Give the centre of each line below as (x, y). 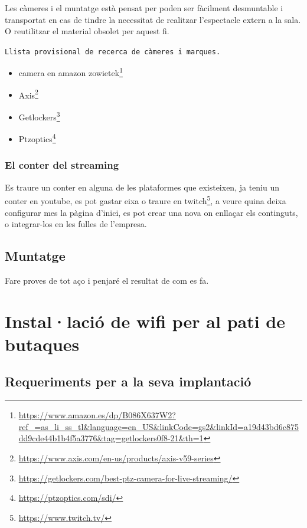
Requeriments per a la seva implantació (128, 381)
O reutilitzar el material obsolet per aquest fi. (87, 31)
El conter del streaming (62, 165)
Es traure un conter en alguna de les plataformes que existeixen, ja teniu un (142, 187)
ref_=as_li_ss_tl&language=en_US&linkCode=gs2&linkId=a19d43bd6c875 (159, 426)
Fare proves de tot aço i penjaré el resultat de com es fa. (107, 280)
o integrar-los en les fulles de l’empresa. (76, 224)
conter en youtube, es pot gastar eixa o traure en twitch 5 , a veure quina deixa (146, 200)
